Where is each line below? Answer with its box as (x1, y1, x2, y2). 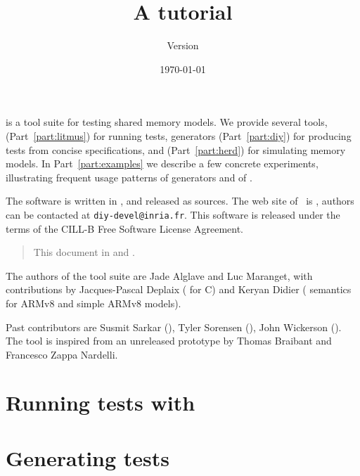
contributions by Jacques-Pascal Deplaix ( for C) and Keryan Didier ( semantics (6, 282, 352, 297)
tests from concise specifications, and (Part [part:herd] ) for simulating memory (6, 142, 346, 157)
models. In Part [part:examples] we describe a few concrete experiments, (6, 156, 319, 171)
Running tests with (6, 388, 195, 417)
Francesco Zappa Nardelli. (6, 347, 118, 361)
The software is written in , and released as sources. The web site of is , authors (6, 193, 354, 208)
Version (167, 38, 199, 53)
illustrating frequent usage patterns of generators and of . (6, 169, 252, 184)
